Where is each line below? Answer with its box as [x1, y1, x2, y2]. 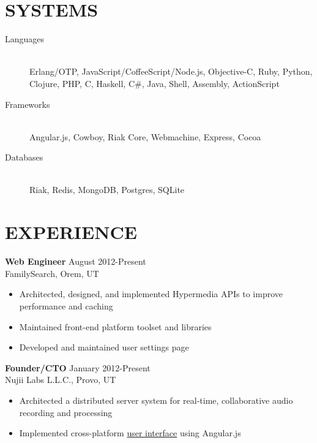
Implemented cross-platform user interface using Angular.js [19, 426, 241, 439]
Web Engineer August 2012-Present [5, 255, 146, 268]
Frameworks [5, 97, 50, 110]
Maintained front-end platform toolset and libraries [19, 320, 212, 333]
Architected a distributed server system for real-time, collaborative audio [19, 393, 293, 406]
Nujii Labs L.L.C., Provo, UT [5, 373, 116, 386]
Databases [5, 151, 43, 164]
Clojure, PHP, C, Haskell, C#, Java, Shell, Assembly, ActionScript [29, 77, 280, 89]
